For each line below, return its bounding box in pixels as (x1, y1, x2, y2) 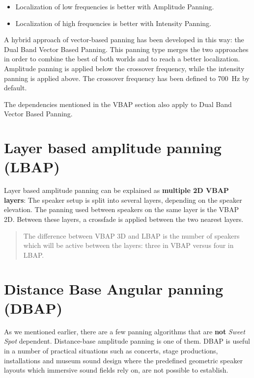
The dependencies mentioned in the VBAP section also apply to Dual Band (4, 99, 232, 109)
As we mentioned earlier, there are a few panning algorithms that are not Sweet (4, 326, 245, 336)
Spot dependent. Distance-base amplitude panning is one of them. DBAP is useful (4, 336, 250, 346)
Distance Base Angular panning (4, 278, 223, 298)
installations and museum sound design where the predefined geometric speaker (4, 355, 243, 365)
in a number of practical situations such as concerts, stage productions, (4, 345, 218, 355)
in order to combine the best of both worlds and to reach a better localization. (4, 54, 240, 64)
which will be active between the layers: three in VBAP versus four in (23, 240, 234, 250)
